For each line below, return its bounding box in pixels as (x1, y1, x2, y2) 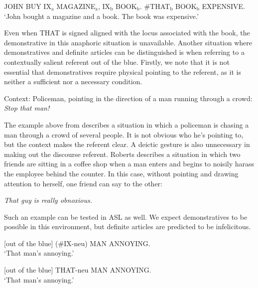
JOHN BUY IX (4, 1, 51, 11)
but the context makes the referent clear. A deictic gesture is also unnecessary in (4, 139, 250, 149)
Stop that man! (4, 103, 50, 113)
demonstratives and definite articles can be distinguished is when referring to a (4, 47, 245, 57)
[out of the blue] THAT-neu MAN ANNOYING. (4, 265, 151, 275)
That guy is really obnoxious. (4, 195, 93, 205)
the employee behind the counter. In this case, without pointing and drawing (4, 168, 239, 178)
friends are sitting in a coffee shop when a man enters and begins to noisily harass (4, 158, 255, 169)
